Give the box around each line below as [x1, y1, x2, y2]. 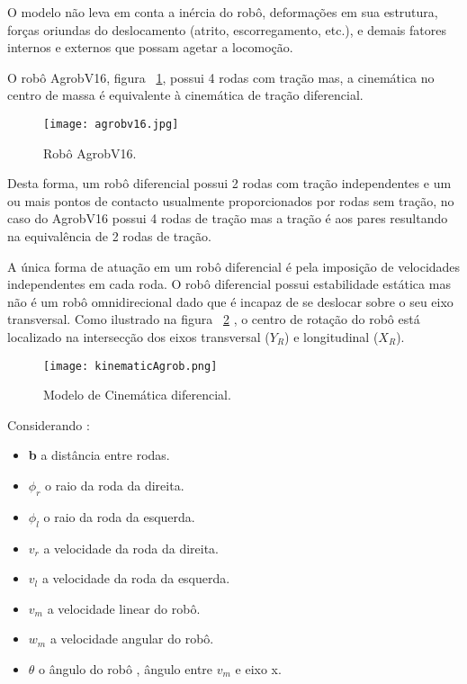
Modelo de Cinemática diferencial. [43, 385, 231, 404]
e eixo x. [235, 659, 282, 678]
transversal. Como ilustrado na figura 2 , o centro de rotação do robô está [7, 310, 420, 328]
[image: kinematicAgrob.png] [43, 359, 218, 373]
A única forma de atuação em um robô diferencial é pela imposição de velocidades [7, 256, 461, 275]
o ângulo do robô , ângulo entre [39, 659, 213, 678]
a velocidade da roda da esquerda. [41, 569, 230, 588]
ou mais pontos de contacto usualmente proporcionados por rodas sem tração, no [7, 191, 454, 210]
